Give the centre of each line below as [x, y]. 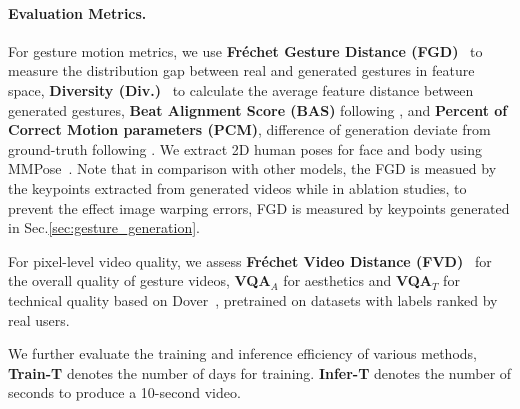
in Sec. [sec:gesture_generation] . [104, 227]
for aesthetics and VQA [357, 280]
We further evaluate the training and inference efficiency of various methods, [242, 353]
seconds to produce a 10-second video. [124, 392]
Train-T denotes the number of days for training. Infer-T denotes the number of [260, 372]
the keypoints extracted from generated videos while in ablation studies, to [237, 187]
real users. [39, 319]
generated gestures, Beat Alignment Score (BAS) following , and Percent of [258, 109]
